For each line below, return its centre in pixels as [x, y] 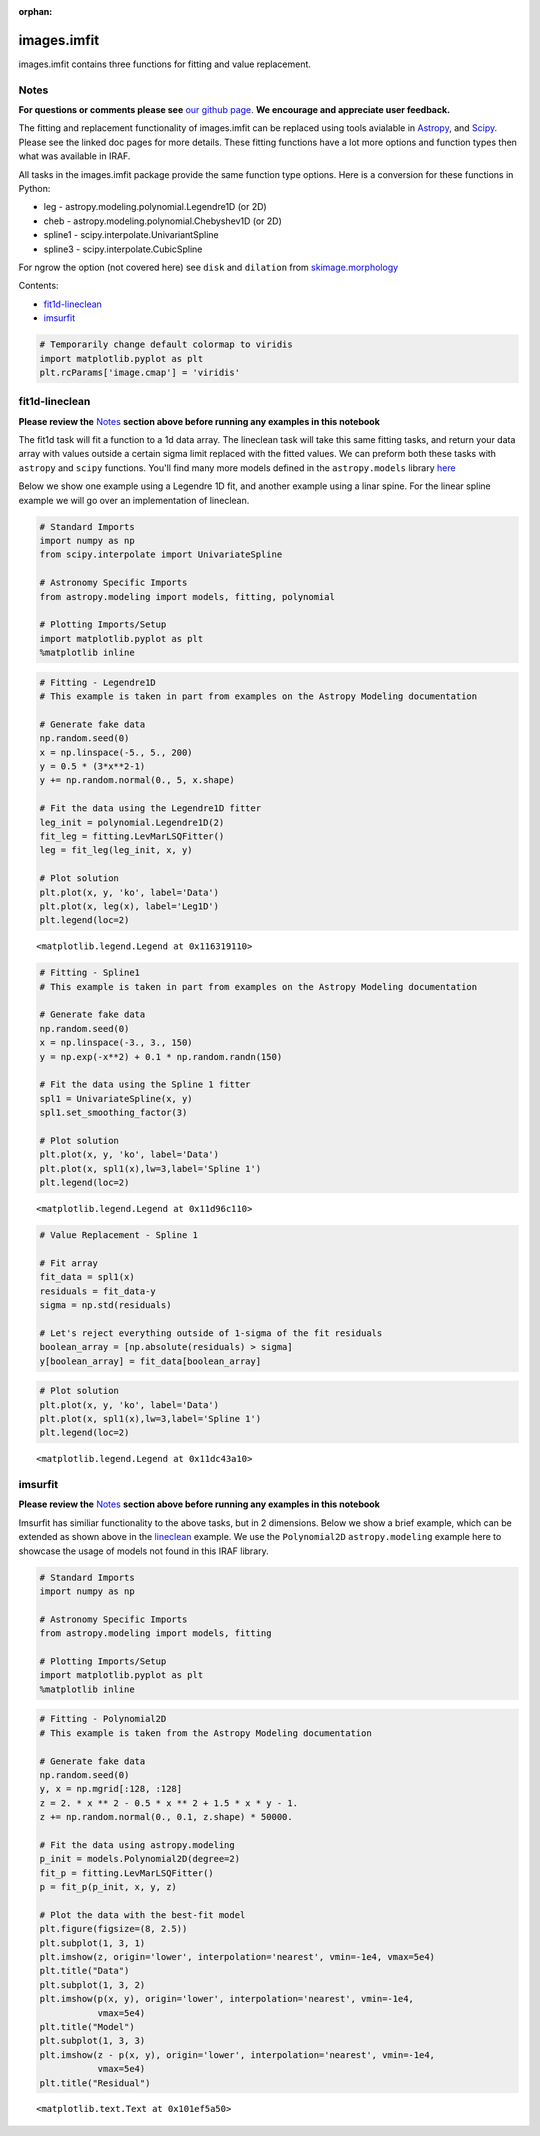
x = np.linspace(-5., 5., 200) [116, 752]
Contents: [38, 286]
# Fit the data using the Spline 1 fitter [145, 1084]
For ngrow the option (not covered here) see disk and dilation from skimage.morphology [208, 267]
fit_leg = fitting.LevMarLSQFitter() [132, 836]
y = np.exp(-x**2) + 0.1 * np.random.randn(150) [161, 1056]
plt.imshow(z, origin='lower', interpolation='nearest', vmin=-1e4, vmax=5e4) [237, 1956]
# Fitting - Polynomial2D [103, 1719]
